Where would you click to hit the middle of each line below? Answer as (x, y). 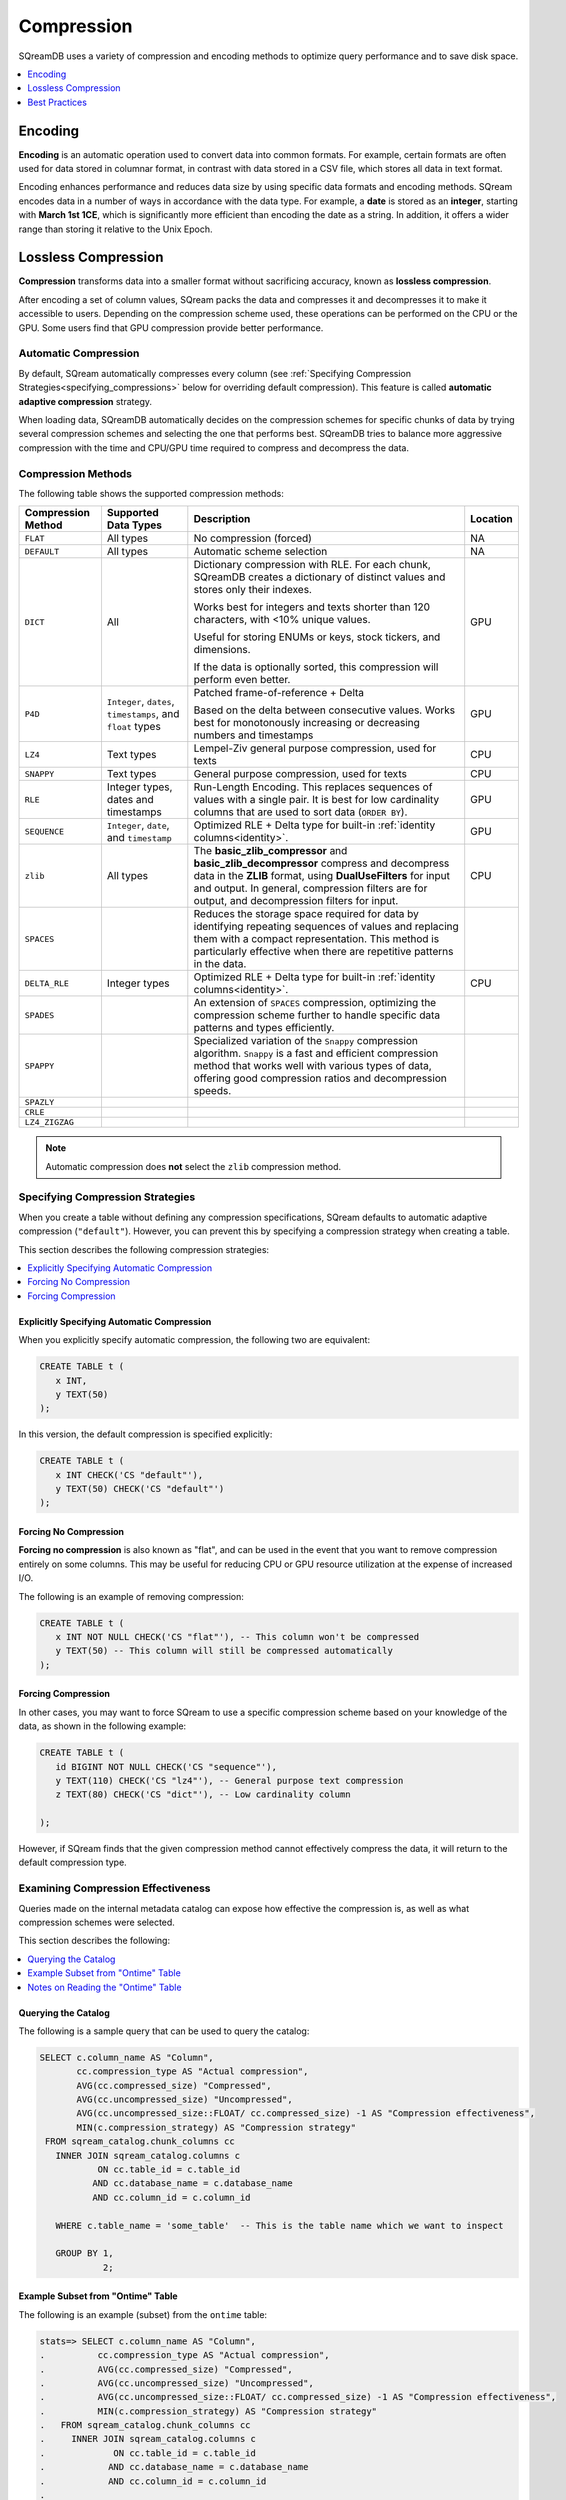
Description (222, 519)
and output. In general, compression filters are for (310, 888)
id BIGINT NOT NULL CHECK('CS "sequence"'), (166, 1766)
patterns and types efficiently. (264, 1028)
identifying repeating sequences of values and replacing (326, 927)
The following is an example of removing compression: (131, 1596)
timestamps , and (143, 714)
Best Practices (57, 102)
